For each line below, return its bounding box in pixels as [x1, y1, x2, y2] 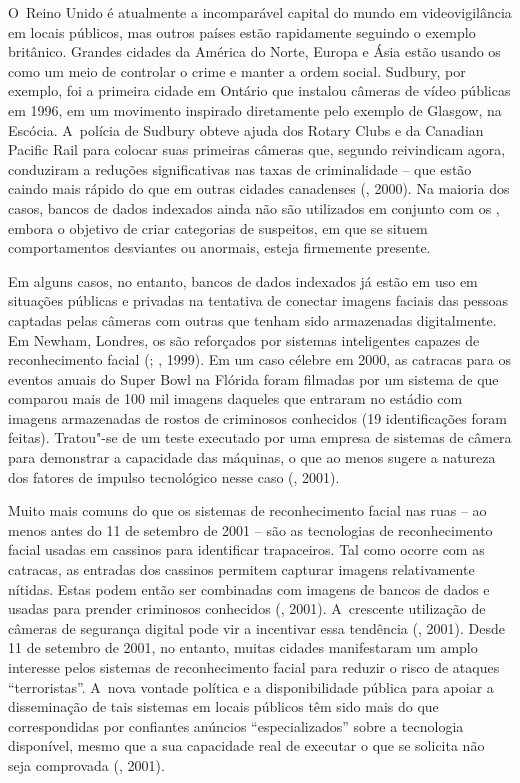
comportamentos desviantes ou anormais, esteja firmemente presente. [8, 237, 431, 258]
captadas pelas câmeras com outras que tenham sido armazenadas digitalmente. [8, 309, 497, 330]
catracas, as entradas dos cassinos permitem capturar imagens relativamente [8, 559, 475, 580]
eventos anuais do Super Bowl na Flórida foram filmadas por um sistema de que [8, 368, 499, 389]
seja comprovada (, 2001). [8, 754, 165, 775]
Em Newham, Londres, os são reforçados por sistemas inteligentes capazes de [8, 329, 480, 350]
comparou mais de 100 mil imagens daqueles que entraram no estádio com [8, 388, 463, 409]
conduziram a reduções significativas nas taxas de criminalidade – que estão [8, 158, 472, 179]
